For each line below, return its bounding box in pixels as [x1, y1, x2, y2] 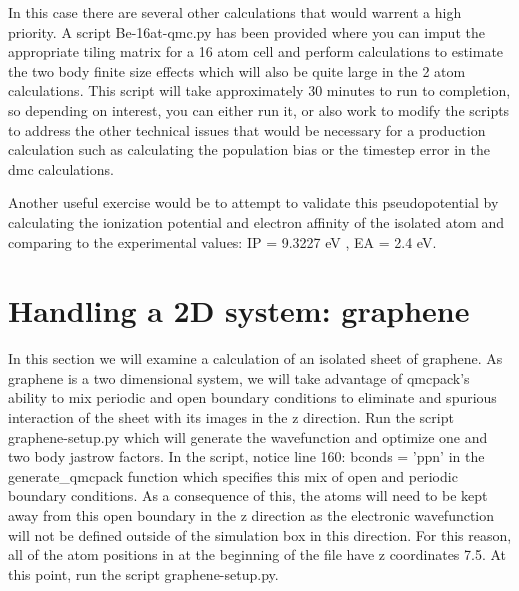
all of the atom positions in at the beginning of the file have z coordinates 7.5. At [8, 544, 507, 565]
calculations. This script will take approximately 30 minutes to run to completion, [8, 80, 511, 101]
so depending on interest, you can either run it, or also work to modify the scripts [8, 99, 510, 120]
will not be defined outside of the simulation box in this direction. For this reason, [8, 524, 512, 545]
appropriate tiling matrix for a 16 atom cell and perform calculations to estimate [8, 41, 504, 62]
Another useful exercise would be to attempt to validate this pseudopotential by [8, 192, 499, 213]
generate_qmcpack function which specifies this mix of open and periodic [8, 465, 458, 486]
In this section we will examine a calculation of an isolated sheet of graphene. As [8, 348, 503, 369]
